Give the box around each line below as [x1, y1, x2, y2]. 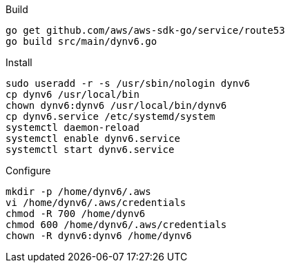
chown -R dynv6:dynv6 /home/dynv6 [6, 230, 192, 241]
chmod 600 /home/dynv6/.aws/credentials [6, 219, 227, 230]
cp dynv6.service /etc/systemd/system [6, 111, 215, 122]
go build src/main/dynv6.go [6, 36, 157, 47]
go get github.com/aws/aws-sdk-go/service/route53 [6, 25, 285, 36]
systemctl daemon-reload [6, 122, 139, 133]
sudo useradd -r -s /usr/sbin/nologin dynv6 [6, 78, 251, 89]
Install [6, 56, 32, 68]
